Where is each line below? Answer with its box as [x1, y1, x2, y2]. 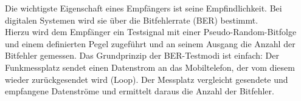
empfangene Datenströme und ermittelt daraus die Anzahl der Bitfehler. [5, 85, 274, 97]
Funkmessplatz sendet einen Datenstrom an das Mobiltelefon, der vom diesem [5, 60, 295, 73]
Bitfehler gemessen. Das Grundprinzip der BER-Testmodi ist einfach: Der [5, 49, 280, 62]
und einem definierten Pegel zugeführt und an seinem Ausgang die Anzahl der [5, 37, 296, 50]
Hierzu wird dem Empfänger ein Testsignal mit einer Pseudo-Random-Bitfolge [5, 25, 297, 38]
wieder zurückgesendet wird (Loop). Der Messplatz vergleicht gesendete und [5, 73, 288, 85]
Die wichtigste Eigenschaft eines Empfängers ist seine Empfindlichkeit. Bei [5, 2, 282, 14]
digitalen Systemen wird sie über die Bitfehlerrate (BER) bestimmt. [5, 13, 258, 26]
